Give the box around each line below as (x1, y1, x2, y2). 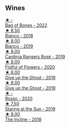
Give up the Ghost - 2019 (5, 85, 56, 91)
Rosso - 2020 (5, 95, 33, 101)
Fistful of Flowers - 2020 (5, 64, 55, 70)
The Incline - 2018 (5, 116, 42, 122)
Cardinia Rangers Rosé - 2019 (5, 54, 65, 60)
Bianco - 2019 (5, 43, 33, 49)
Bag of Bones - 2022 (5, 22, 47, 28)
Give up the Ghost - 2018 (5, 74, 56, 80)
